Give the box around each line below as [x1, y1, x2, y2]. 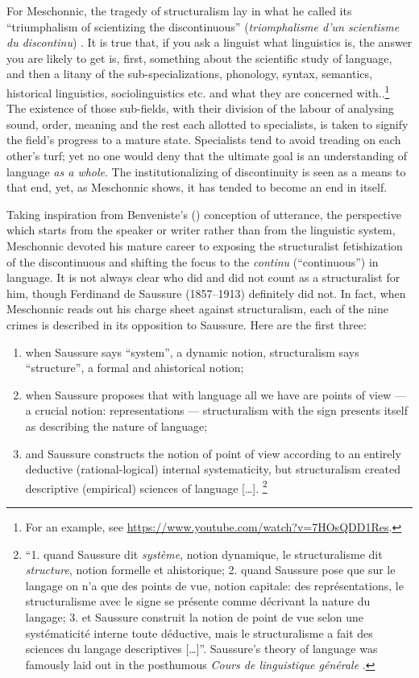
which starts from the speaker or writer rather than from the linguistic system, [6, 221, 396, 238]
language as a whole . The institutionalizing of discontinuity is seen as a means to [6, 163, 406, 180]
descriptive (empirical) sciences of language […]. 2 [25, 477, 268, 496]
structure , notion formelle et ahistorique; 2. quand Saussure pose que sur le [25, 561, 396, 578]
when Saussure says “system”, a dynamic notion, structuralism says [25, 343, 359, 360]
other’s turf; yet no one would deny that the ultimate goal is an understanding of [6, 147, 407, 163]
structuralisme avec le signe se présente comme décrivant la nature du [25, 593, 371, 610]
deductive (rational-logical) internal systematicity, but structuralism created [25, 461, 401, 477]
